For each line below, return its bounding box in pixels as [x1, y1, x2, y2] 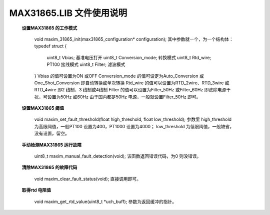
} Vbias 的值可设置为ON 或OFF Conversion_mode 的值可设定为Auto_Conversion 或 [34, 73, 204, 79]
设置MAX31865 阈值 [21, 105, 64, 111]
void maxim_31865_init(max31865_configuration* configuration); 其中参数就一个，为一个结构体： [34, 36, 233, 42]
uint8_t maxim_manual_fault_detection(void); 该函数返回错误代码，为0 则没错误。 [34, 153, 201, 159]
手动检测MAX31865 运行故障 [21, 142, 82, 148]
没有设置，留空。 [34, 130, 69, 137]
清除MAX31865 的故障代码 [21, 165, 77, 171]
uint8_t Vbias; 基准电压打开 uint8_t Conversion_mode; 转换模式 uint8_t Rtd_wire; [46, 54, 211, 60]
